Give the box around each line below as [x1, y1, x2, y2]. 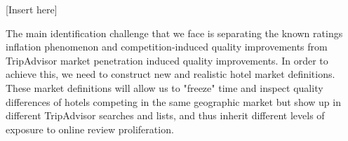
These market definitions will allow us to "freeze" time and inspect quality [6, 80, 323, 95]
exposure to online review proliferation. [6, 121, 174, 136]
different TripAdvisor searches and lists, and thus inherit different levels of [6, 108, 325, 123]
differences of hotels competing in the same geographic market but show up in [6, 94, 341, 109]
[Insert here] [6, 2, 58, 16]
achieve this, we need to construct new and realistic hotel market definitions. [6, 67, 335, 81]
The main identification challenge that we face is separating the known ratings [6, 25, 343, 40]
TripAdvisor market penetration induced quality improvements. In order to [6, 53, 328, 67]
